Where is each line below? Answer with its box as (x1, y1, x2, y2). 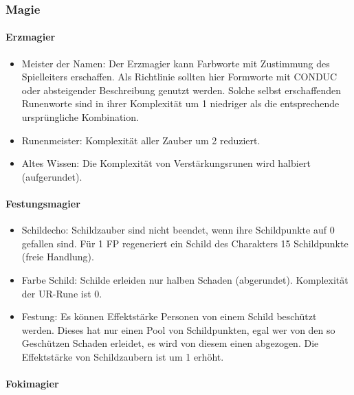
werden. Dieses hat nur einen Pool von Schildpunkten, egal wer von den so (21, 322, 335, 337)
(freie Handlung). (21, 249, 94, 264)
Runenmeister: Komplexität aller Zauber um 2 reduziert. (21, 133, 261, 147)
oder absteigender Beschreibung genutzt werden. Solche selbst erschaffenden (21, 82, 342, 97)
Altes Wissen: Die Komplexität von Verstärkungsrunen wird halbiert (21, 156, 311, 170)
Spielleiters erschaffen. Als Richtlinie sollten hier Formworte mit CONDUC (21, 69, 338, 84)
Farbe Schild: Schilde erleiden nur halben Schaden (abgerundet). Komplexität (21, 272, 349, 286)
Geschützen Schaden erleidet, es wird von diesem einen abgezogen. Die (21, 336, 319, 350)
